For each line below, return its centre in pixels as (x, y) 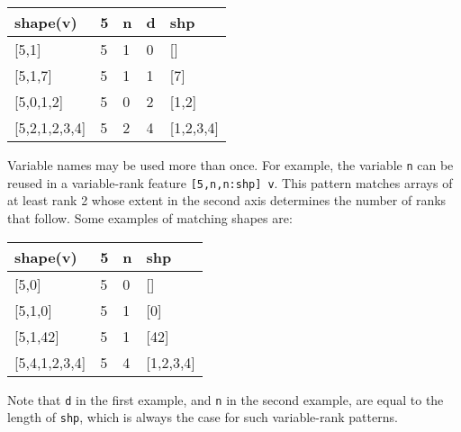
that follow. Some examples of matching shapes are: (150, 217)
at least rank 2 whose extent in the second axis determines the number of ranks (227, 200)
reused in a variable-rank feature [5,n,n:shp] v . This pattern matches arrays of (230, 182)
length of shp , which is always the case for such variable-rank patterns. (203, 417)
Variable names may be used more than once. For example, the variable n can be (230, 165)
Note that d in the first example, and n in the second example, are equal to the (226, 399)
